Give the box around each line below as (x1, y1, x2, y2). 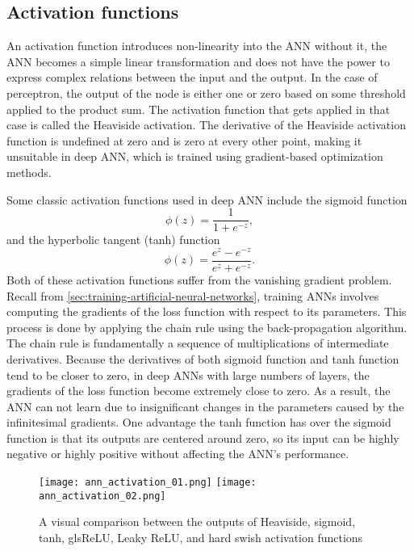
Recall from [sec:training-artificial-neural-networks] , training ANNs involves (6, 287, 379, 304)
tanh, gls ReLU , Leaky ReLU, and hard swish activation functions (39, 528, 363, 545)
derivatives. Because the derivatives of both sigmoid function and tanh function (6, 350, 399, 367)
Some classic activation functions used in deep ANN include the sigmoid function (6, 191, 408, 208)
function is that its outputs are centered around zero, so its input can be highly (6, 429, 399, 446)
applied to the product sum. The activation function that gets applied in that (6, 100, 391, 117)
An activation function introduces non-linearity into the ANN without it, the (6, 37, 387, 54)
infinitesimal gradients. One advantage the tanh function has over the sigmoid (6, 414, 391, 431)
